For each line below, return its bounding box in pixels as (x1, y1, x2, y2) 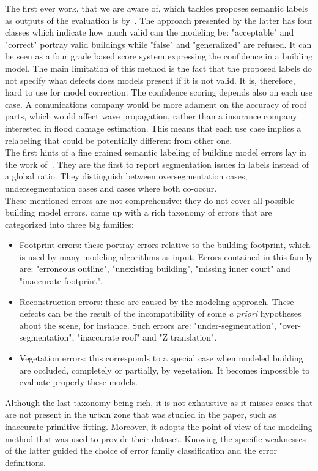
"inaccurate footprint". (19, 274, 103, 287)
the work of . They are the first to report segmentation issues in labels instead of (5, 157, 309, 170)
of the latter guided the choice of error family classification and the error (5, 444, 277, 457)
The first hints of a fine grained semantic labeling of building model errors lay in (5, 146, 306, 159)
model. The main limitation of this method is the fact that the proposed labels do (5, 61, 312, 74)
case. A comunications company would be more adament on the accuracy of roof (5, 97, 306, 110)
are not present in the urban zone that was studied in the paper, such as (5, 408, 276, 421)
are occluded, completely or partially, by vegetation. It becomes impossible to (19, 363, 310, 376)
